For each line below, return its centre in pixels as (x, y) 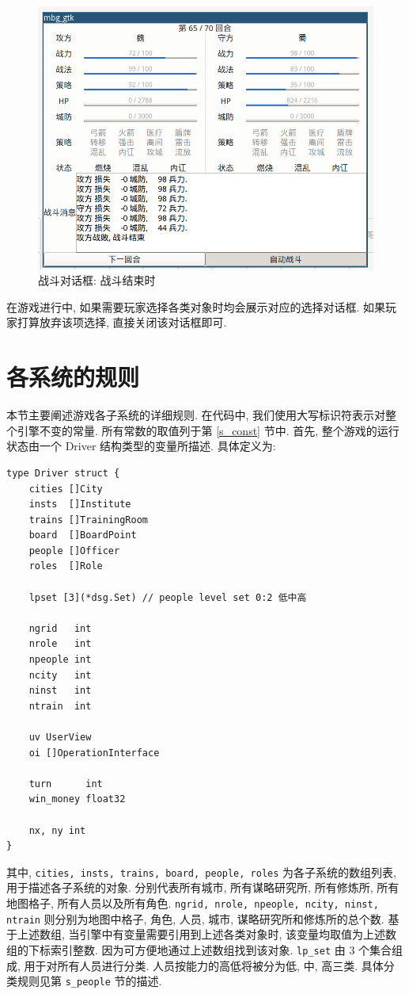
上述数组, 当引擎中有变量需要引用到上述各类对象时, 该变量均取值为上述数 (207, 934)
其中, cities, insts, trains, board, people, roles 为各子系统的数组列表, (201, 872)
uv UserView (60, 738)
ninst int (60, 691)
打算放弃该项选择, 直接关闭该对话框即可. (122, 322)
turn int (66, 784)
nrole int (60, 644)
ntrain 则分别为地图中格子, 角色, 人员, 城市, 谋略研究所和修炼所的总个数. (195, 918)
